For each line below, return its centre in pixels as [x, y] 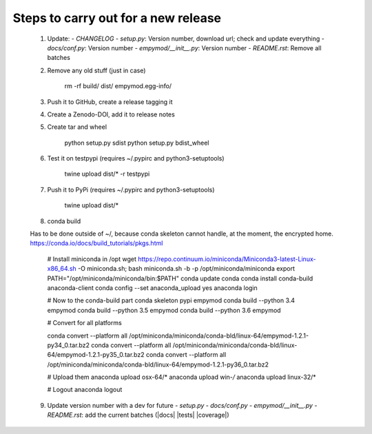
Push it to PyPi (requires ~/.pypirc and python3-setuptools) [131, 189]
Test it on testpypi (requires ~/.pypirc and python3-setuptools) [136, 158]
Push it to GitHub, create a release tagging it [110, 102]
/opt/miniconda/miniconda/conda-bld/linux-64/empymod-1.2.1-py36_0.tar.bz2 [158, 364]
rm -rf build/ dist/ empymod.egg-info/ [118, 86]
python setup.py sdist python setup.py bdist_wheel [137, 143]
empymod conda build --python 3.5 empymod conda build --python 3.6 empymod [164, 310]
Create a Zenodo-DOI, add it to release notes [111, 114]
